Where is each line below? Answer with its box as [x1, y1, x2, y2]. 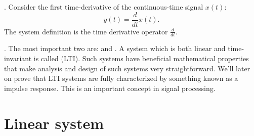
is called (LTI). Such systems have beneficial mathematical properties [33, 53, 249, 64]
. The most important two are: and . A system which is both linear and [4, 43, 226, 54]
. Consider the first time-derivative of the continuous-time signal [4, 2, 203, 12]
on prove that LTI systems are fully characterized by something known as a [4, 73, 238, 83]
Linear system [4, 112, 104, 133]
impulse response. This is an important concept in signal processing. [4, 82, 216, 93]
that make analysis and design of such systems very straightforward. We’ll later [4, 63, 250, 73]
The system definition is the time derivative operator [4, 26, 168, 36]
